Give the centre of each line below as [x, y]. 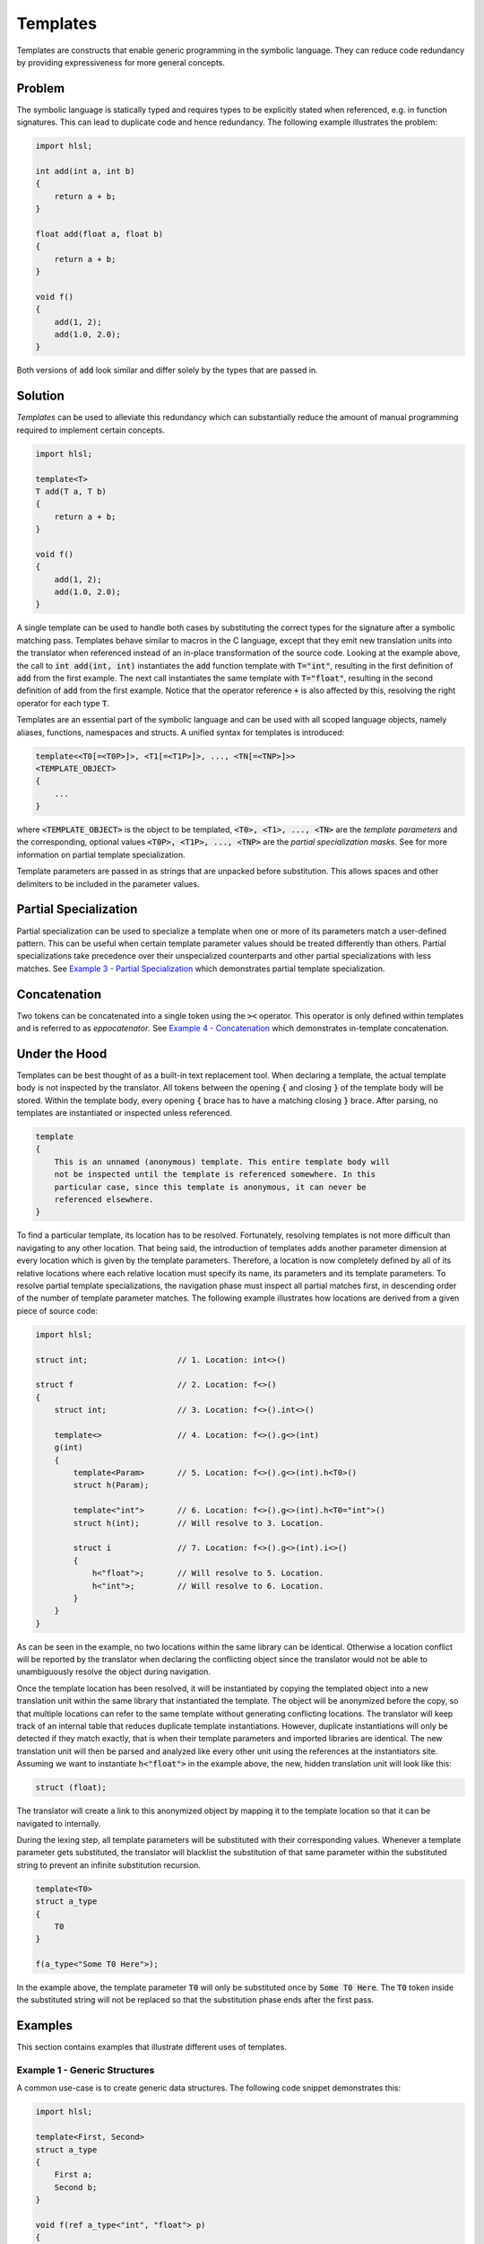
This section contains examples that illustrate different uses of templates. [151, 2047]
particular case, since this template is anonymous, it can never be [210, 1187]
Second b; [76, 2187]
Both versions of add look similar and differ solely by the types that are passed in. [167, 370]
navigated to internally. [59, 1823]
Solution [40, 396]
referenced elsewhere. [104, 1200]
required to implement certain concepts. [91, 430]
